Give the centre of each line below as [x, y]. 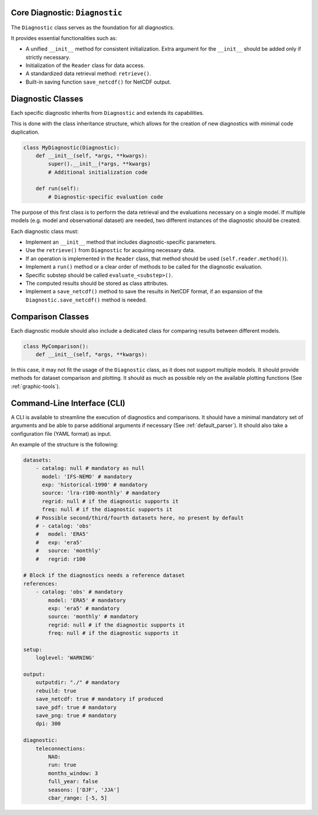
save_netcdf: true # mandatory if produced [99, 699]
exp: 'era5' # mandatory [84, 608]
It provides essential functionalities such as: [64, 38]
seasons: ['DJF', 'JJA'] [84, 790]
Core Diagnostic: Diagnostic [67, 13]
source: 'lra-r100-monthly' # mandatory [101, 493]
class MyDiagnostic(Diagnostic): [72, 148]
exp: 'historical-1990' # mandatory [95, 485]
